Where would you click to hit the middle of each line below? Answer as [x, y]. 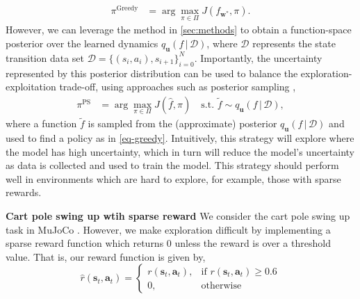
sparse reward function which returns [85, 243]
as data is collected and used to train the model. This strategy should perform [172, 165]
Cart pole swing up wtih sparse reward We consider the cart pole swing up [178, 215]
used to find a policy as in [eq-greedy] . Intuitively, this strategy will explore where [180, 137]
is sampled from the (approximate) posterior [182, 123]
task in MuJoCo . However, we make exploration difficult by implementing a [168, 229]
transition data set [45, 57]
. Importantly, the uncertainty [258, 57]
